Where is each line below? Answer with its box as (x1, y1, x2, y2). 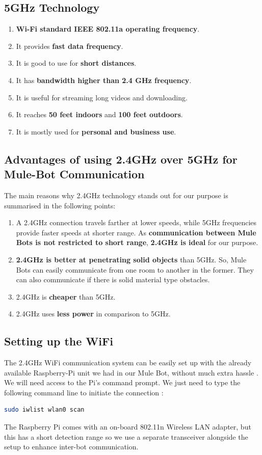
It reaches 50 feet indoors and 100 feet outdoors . (16, 109, 183, 120)
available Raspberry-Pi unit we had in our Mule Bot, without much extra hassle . (4, 367, 258, 378)
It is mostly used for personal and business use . (16, 126, 176, 137)
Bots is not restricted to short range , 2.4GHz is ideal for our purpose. (16, 237, 258, 248)
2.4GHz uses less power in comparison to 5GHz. (16, 308, 171, 319)
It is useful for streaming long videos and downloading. (16, 92, 188, 102)
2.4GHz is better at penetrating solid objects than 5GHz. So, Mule (16, 254, 247, 264)
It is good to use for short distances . (16, 58, 137, 68)
